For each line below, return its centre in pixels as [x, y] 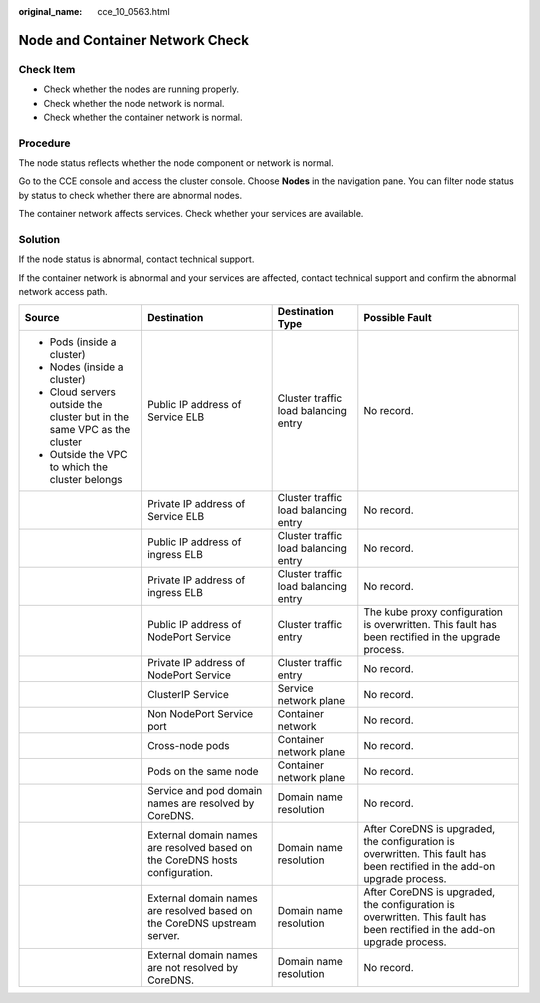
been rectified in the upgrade [432, 637]
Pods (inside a [83, 342]
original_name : [50, 11]
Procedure [44, 143]
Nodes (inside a [86, 367]
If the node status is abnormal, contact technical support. [136, 259]
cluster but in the [89, 417]
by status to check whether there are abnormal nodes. [130, 195]
